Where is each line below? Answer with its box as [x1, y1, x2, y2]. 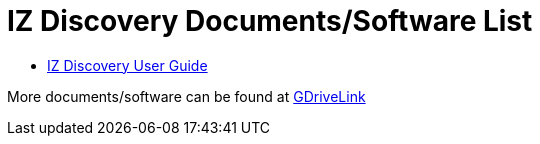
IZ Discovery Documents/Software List [7, 4, 533, 38]
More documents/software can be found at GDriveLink [7, 87, 366, 105]
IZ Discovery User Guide [47, 56, 208, 74]
